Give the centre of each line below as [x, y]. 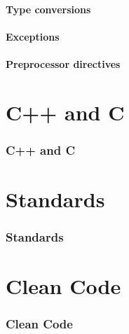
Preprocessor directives [63, 63]
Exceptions [33, 36]
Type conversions [48, 9]
